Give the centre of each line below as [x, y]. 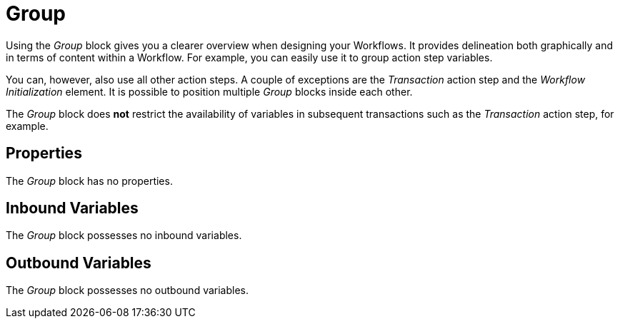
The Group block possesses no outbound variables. [127, 290]
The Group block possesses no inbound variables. [124, 236]
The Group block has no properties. [89, 181]
